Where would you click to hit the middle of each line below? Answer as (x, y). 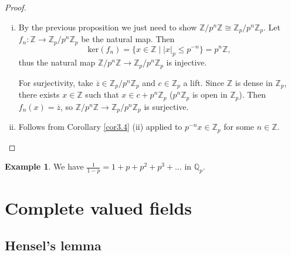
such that (102, 94)
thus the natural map (57, 62)
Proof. (16, 7)
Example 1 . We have (44, 166)
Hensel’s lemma (53, 245)
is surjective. (166, 106)
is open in (210, 94)
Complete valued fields (99, 208)
